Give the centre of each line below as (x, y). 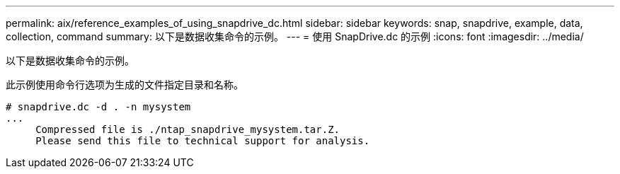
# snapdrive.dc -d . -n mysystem (98, 107)
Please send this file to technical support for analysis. (203, 141)
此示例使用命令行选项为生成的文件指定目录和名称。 (125, 85)
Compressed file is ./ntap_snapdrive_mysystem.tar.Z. (188, 129)
